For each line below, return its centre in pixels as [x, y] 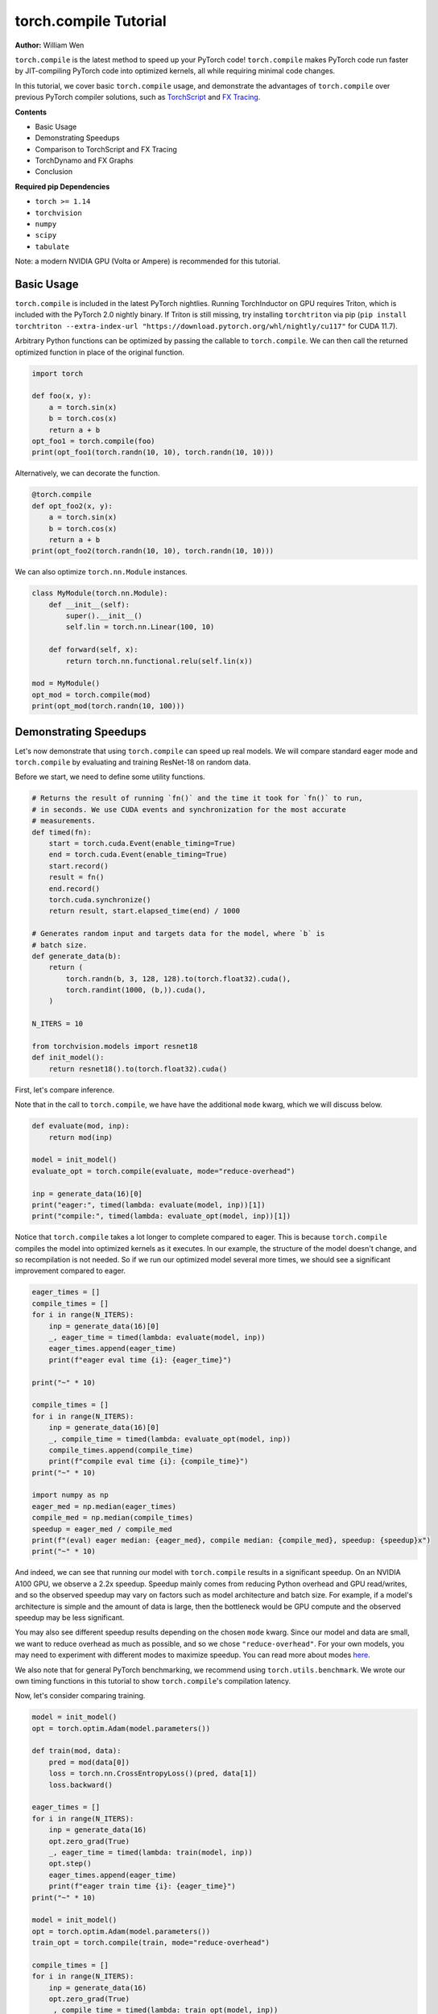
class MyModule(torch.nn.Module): [100, 593]
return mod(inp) [81, 1137]
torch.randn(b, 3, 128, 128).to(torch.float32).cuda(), [178, 978]
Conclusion [54, 172]
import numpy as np [70, 1495]
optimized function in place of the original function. [100, 352]
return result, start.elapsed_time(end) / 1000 [145, 911]
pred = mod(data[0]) [89, 1762]
